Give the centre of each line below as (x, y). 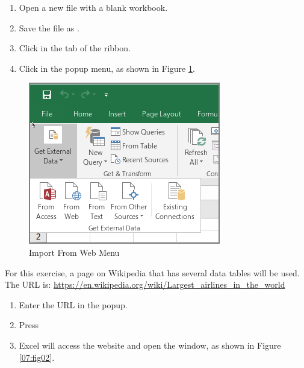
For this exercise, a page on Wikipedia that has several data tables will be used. (152, 272)
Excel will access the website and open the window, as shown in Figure (150, 345)
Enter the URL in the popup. (73, 304)
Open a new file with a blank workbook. (93, 7)
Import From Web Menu (74, 252)
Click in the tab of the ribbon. (75, 48)
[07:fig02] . (37, 357)
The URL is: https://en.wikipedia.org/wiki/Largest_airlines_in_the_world (145, 284)
